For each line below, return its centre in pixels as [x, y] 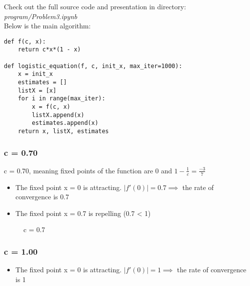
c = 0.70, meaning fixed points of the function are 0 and [88, 170]
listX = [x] [37, 90]
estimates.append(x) [65, 123]
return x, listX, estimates [63, 131]
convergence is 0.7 [42, 197]
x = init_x [35, 74]
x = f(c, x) [51, 107]
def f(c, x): [25, 41]
